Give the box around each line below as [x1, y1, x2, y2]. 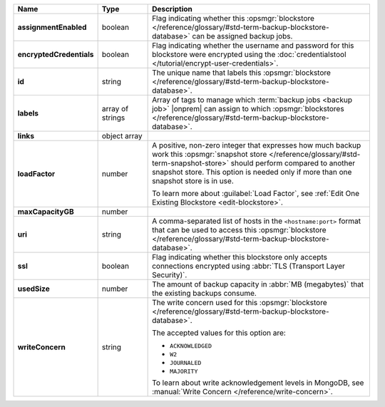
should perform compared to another [230, 158, 356, 168]
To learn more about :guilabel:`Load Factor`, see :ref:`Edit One [152, 189, 360, 198]
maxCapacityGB [17, 207, 74, 217]
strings [101, 113, 125, 123]
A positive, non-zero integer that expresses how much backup [152, 140, 361, 150]
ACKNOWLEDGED [170, 342, 212, 349]
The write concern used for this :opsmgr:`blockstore [152, 298, 327, 307]
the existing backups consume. [152, 289, 257, 298]
